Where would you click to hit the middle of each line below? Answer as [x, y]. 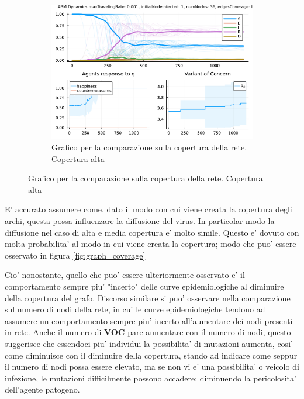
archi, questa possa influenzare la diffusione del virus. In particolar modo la [140, 221]
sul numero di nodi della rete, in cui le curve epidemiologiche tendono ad [135, 309]
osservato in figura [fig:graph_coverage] [75, 255]
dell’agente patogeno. [42, 389]
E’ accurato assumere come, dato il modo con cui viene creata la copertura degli [148, 209]
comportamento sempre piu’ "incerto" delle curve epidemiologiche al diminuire [144, 286]
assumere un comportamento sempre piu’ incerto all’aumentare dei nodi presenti [149, 320]
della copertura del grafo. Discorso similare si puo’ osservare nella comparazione [148, 297]
